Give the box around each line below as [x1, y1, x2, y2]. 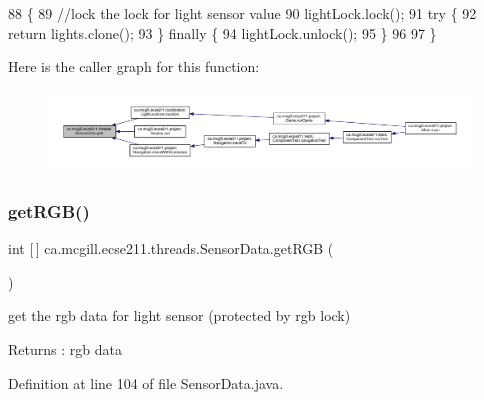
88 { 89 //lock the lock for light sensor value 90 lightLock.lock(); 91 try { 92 [8, 3, 477, 23]
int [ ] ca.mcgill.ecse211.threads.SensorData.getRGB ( [8, 238, 334, 259]
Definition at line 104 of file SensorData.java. [8, 372, 284, 393]
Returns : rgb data [8, 338, 122, 359]
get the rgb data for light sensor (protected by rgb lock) [8, 305, 351, 326]
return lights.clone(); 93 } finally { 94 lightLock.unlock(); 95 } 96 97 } [8, 22, 437, 43]
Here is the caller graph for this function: [8, 56, 260, 77]
